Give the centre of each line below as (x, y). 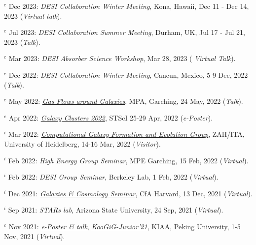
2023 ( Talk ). (22, 42)
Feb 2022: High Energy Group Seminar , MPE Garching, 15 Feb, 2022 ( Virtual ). (128, 160)
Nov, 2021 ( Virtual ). (35, 236)
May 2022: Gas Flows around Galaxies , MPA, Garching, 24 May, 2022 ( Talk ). (126, 101)
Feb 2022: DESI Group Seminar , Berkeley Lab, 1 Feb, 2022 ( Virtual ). (113, 177)
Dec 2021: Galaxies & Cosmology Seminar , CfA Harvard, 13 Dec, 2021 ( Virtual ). (130, 193)
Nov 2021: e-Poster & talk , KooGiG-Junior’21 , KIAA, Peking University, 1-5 (125, 226)
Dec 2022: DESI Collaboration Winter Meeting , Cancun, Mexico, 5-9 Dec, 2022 (128, 75)
